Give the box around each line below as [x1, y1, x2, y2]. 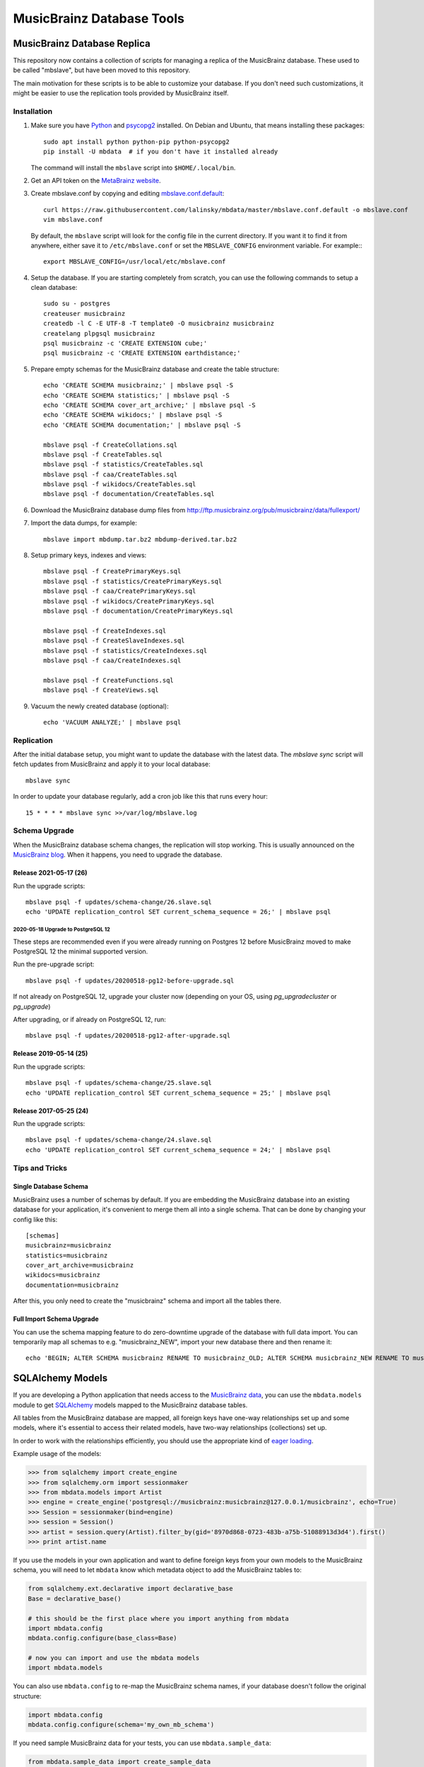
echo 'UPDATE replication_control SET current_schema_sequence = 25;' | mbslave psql [25, 1088, 331, 1097]
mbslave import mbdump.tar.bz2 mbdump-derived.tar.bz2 [43, 535, 237, 544]
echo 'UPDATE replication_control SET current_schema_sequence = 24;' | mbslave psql [25, 1146, 331, 1153]
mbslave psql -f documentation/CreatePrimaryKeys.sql [43, 607, 233, 615]
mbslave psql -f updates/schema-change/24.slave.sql [25, 1136, 212, 1144]
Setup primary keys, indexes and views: [30, 551, 147, 560]
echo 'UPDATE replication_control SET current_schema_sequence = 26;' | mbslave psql [25, 908, 331, 916]
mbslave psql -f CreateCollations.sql [43, 440, 178, 449]
